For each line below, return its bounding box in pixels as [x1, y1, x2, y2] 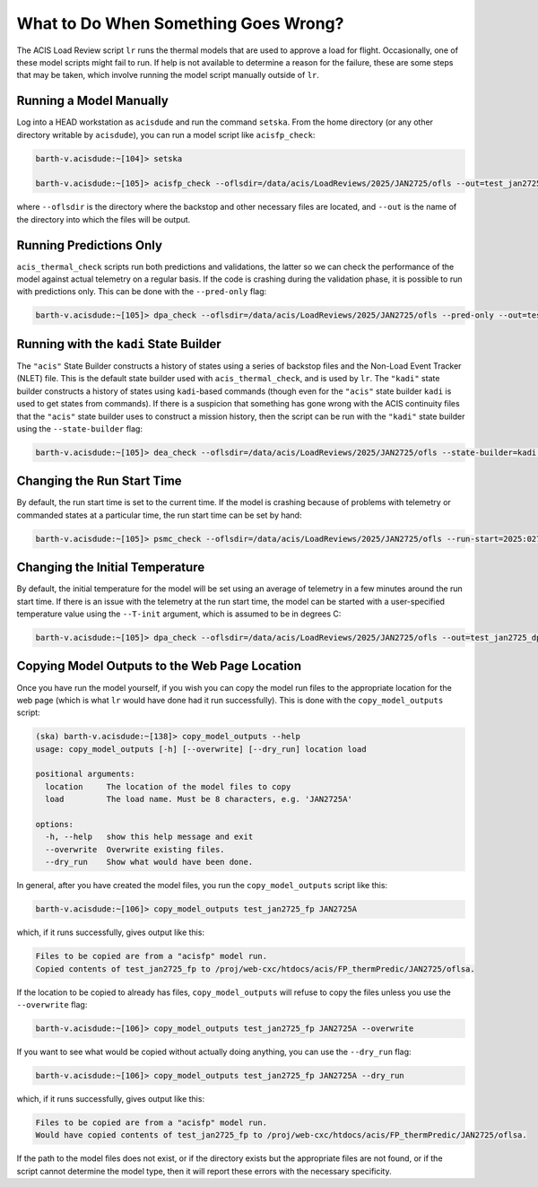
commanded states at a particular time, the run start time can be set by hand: [16, 510, 302, 520]
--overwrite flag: [16, 999, 88, 1009]
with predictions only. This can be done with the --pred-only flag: [16, 286, 267, 297]
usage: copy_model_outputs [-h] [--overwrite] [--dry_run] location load [35, 744, 367, 754]
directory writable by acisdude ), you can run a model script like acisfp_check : [16, 129, 316, 140]
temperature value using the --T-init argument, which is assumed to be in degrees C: [16, 608, 342, 619]
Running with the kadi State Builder [16, 336, 221, 352]
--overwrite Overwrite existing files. [45, 844, 225, 854]
